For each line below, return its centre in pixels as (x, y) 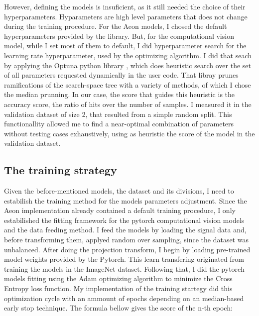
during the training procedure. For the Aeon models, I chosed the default (116, 26)
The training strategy (61, 170)
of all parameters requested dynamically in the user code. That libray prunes (121, 75)
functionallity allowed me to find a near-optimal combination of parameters (119, 124)
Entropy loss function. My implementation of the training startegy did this (118, 288)
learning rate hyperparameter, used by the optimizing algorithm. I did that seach (128, 55)
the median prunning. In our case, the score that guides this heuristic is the (120, 94)
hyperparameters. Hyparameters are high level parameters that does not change (126, 16)
